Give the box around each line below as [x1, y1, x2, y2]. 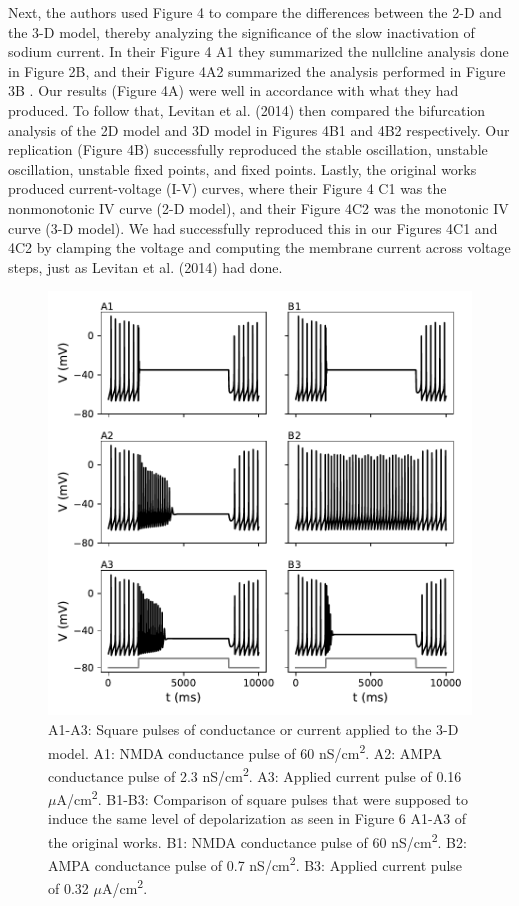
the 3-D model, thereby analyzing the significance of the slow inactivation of [8, 21, 475, 42]
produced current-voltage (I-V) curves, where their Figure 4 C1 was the [8, 178, 447, 199]
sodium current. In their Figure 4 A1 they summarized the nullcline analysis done [8, 41, 509, 62]
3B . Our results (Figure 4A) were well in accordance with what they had [8, 80, 459, 101]
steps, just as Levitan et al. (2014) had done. [8, 256, 283, 277]
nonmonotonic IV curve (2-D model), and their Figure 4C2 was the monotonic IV [8, 197, 509, 218]
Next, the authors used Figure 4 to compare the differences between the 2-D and [8, 2, 502, 22]
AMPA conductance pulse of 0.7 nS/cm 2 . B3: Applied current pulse [48, 852, 463, 875]
